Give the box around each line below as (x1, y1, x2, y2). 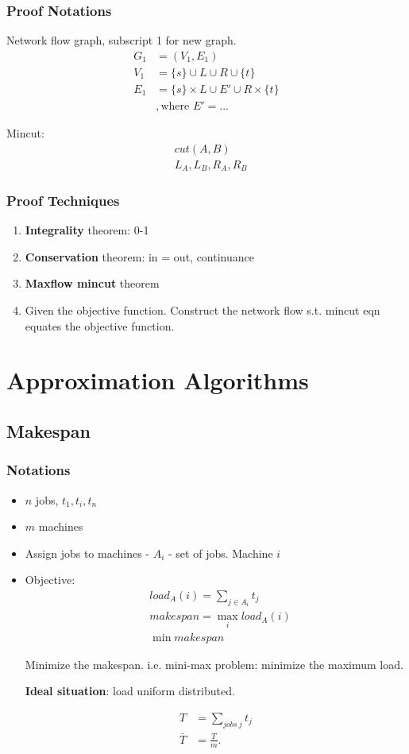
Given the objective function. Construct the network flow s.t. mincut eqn (25, 302, 380, 319)
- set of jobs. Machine (168, 544, 273, 561)
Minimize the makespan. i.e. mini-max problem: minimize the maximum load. (25, 655, 403, 672)
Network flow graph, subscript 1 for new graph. (6, 32, 237, 48)
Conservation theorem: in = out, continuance (25, 248, 254, 265)
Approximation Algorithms (6, 364, 309, 396)
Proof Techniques (6, 190, 120, 210)
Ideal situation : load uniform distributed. (25, 682, 235, 699)
